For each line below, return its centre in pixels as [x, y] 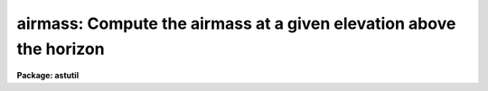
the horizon [61, 49]
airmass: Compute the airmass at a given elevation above [236, 23]
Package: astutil [48, 76]
